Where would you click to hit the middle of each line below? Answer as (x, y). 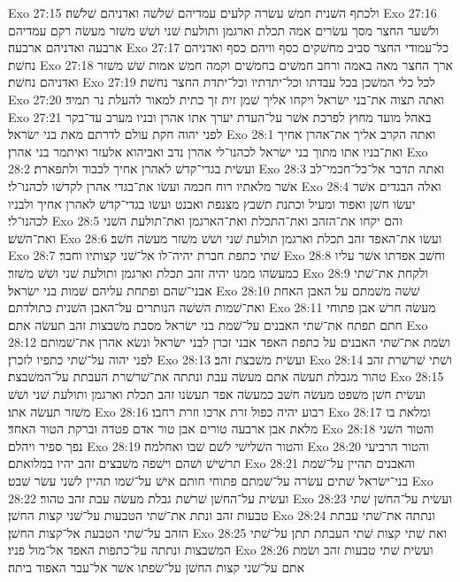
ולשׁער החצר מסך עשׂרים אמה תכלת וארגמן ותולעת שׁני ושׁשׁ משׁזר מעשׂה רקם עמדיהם (223, 30)
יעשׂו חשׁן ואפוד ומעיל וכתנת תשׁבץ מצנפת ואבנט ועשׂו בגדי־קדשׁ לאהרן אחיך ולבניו (212, 203)
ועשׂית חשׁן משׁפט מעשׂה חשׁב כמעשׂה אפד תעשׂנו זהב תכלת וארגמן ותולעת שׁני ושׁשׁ (217, 394)
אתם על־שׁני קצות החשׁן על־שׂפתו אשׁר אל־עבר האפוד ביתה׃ (157, 567)
